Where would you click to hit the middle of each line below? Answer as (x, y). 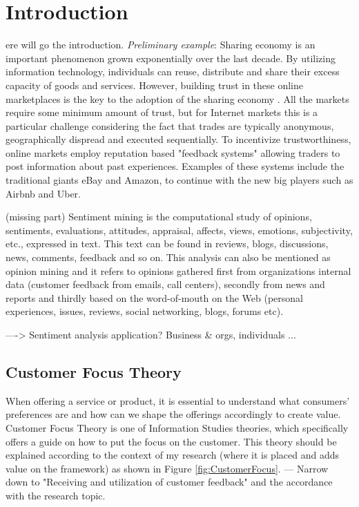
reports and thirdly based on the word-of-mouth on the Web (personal (154, 297)
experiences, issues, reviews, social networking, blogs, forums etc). (145, 311)
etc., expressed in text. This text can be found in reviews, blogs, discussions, (167, 243)
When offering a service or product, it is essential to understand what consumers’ (178, 400)
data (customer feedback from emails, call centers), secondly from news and (165, 284)
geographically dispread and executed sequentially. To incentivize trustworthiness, (178, 139)
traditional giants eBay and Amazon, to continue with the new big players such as (179, 180)
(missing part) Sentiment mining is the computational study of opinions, (159, 217)
